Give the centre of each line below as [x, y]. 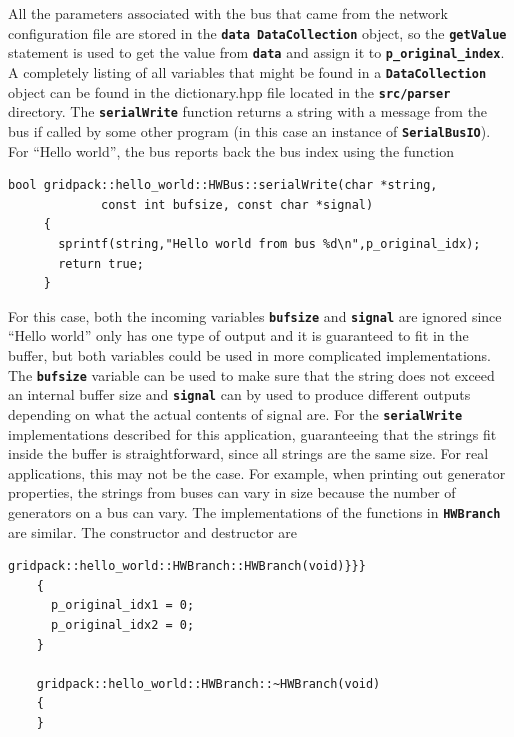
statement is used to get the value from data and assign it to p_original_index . [256, 52]
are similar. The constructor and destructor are [153, 531]
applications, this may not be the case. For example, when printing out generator [257, 472]
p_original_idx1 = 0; [122, 605]
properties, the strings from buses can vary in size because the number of [232, 492]
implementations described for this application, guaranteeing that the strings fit [252, 433]
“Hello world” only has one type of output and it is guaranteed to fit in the [238, 335]
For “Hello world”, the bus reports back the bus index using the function [231, 150]
